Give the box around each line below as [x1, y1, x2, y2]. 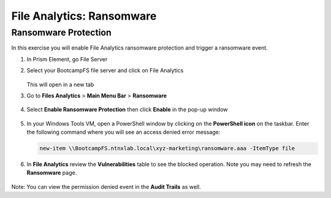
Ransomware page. [26, 169, 77, 177]
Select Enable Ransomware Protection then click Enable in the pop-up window [26, 106, 228, 113]
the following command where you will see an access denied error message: [26, 129, 221, 136]
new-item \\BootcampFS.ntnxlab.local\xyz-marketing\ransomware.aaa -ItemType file [39, 145, 295, 152]
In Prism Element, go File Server [26, 55, 108, 63]
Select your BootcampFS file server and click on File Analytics [26, 67, 184, 74]
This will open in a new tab [26, 80, 94, 88]
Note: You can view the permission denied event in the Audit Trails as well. [11, 183, 202, 190]
